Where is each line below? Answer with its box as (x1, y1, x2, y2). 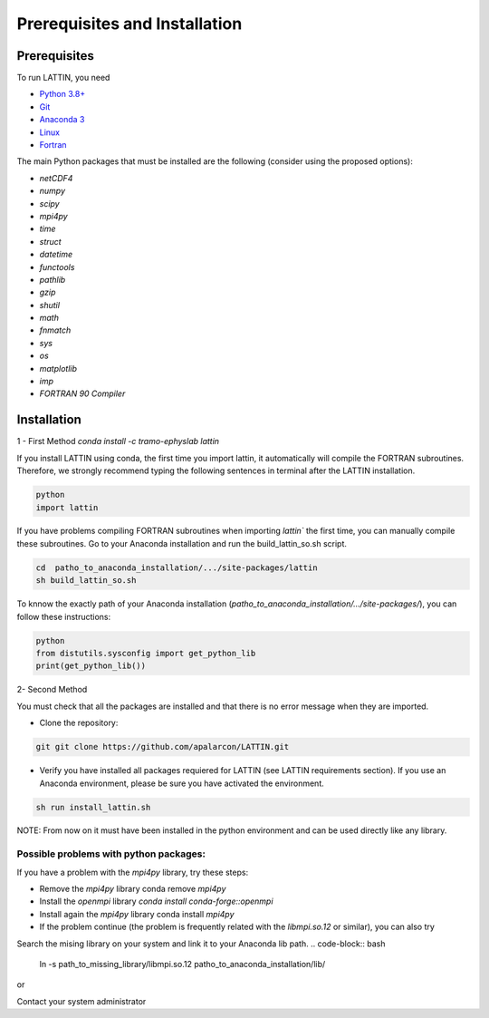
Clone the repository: (39, 717, 119, 729)
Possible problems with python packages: (16, 848, 206, 860)
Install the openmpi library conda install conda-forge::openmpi (39, 896, 273, 907)
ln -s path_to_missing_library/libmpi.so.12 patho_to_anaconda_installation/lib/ (39, 958, 326, 969)
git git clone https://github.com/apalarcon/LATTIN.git (35, 742, 290, 752)
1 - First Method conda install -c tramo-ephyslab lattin (16, 436, 220, 447)
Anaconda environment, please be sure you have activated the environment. (39, 778, 325, 789)
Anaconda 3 (39, 114, 85, 125)
